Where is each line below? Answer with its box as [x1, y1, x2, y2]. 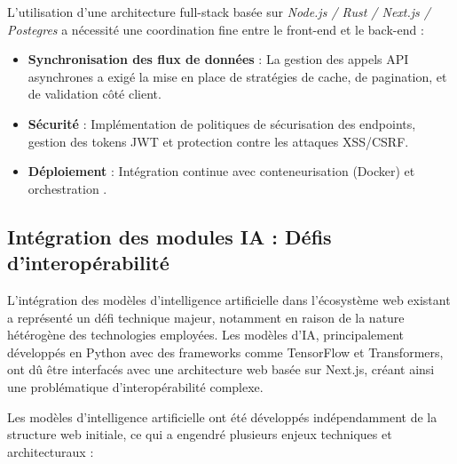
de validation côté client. [28, 84, 162, 103]
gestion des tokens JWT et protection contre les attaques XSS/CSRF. [28, 132, 409, 150]
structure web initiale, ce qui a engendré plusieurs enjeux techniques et [7, 425, 392, 444]
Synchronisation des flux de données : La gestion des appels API [28, 50, 409, 68]
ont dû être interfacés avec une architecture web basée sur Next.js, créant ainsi [7, 360, 435, 379]
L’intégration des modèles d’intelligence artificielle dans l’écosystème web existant [7, 290, 451, 308]
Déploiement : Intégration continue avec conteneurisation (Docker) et [28, 162, 415, 180]
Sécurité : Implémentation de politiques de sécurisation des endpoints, [28, 114, 416, 132]
